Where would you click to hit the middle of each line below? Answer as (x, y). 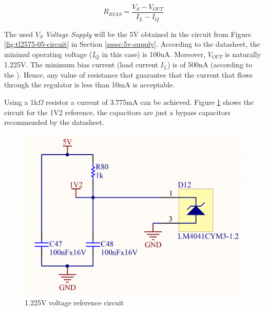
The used (19, 34)
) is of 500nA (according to (210, 65)
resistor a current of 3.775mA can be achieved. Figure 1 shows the (149, 102)
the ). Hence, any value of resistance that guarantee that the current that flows (129, 74)
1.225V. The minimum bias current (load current (81, 65)
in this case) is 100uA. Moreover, (154, 54)
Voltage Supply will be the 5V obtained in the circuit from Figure (148, 34)
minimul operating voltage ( (48, 54)
